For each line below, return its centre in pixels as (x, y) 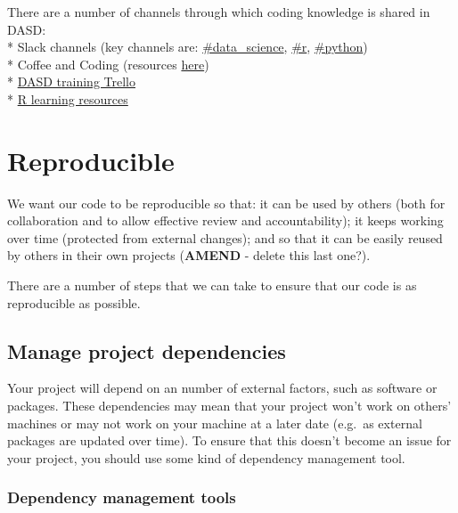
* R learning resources (68, 98)
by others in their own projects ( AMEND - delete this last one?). (189, 255)
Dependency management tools (122, 497)
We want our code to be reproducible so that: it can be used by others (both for (226, 203)
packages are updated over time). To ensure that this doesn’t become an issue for (229, 440)
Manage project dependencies (147, 350)
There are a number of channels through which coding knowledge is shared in (219, 12)
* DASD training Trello (71, 81)
